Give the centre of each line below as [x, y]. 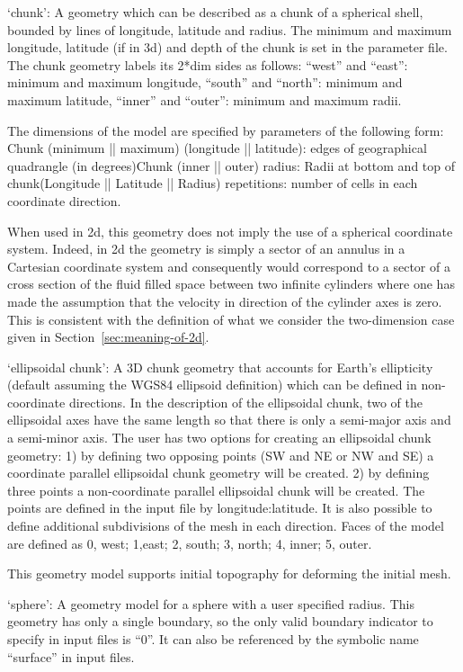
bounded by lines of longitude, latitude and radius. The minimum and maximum [230, 29]
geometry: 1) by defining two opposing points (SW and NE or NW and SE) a [221, 455]
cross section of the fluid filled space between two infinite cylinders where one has [231, 284]
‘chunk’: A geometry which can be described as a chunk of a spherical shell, [215, 12]
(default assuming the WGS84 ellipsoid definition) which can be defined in [212, 385]
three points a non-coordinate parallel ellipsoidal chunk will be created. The [216, 490]
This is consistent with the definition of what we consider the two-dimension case [231, 319]
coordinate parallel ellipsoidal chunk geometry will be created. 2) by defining [218, 473]
